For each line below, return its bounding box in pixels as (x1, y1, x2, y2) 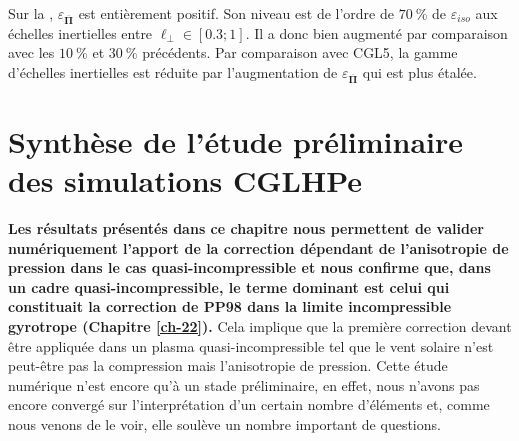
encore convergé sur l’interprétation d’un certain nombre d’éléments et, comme (8, 394, 490, 415)
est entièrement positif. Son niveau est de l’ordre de (78, 3, 394, 23)
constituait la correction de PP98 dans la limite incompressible (8, 296, 452, 317)
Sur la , (8, 3, 54, 23)
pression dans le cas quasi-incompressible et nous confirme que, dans (8, 257, 491, 278)
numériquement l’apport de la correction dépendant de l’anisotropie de (8, 237, 509, 258)
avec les (8, 42, 55, 63)
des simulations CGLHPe (8, 160, 363, 201)
